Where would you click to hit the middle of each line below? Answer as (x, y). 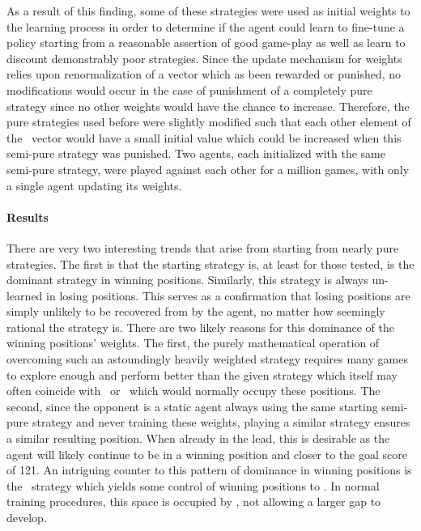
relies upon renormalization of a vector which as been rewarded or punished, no (204, 74)
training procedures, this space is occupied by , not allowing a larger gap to (194, 501)
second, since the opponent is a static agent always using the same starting (192, 406)
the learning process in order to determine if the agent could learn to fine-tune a (206, 26)
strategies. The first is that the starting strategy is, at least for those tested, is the (210, 263)
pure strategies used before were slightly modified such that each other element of (209, 122)
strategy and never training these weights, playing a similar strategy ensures (221, 422)
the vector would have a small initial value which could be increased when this (204, 137)
